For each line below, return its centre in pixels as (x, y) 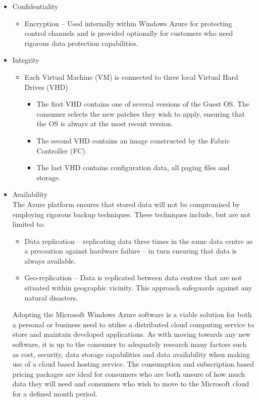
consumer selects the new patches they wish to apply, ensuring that (141, 113)
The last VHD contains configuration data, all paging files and (133, 167)
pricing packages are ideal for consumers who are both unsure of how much (128, 373)
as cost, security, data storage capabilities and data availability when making (131, 354)
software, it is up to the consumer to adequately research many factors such (130, 344)
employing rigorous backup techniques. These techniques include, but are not (132, 214)
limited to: (29, 224)
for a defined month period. (55, 393)
